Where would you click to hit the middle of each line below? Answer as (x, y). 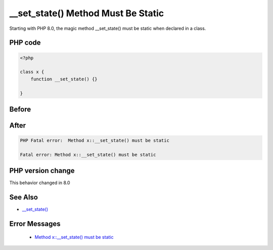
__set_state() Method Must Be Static (87, 13)
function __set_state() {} (64, 79)
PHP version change (42, 171)
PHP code (25, 43)
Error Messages (35, 224)
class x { (32, 72)
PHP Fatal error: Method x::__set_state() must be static (95, 141)
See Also (24, 197)
